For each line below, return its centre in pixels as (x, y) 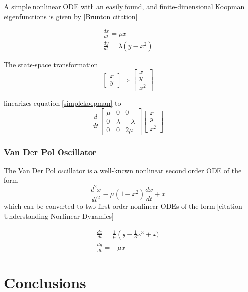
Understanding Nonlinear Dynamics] (59, 216)
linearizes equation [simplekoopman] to (62, 103)
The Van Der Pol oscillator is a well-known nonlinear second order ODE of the (123, 170)
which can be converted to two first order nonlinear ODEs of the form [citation (123, 206)
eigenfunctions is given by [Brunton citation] (71, 16)
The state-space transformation (51, 64)
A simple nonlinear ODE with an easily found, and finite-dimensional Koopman (124, 6)
